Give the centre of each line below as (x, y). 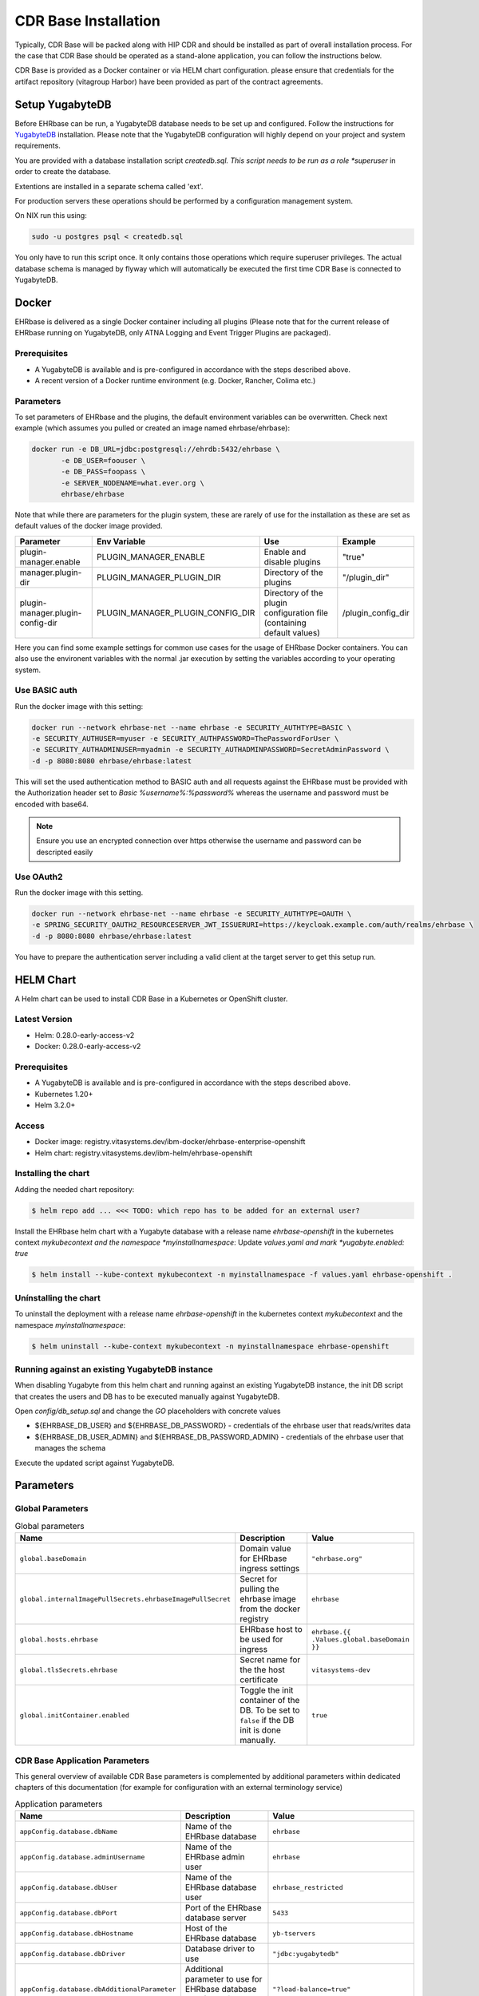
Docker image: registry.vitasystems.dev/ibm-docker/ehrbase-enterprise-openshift (170, 1142)
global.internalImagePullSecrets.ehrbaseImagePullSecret (125, 1599)
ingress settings (270, 1569)
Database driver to (220, 1949)
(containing (285, 623)
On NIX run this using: (51, 216)
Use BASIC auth (46, 691)
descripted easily (65, 852)
